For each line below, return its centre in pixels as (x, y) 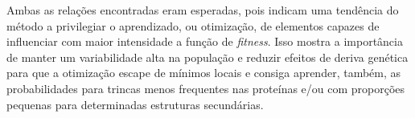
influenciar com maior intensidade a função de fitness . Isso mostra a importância (205, 41)
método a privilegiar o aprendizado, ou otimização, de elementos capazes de (193, 25)
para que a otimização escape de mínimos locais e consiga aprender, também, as (204, 73)
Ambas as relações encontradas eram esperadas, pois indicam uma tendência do (203, 10)
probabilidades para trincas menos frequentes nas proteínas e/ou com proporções (206, 88)
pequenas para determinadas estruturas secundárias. (135, 104)
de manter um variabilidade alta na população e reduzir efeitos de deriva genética (207, 57)
